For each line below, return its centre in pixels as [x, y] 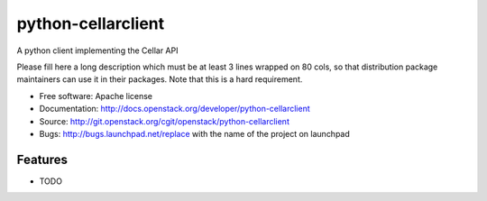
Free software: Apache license [96, 96]
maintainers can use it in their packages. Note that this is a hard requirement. [160, 79]
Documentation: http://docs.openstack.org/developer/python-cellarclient [175, 109]
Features [42, 159]
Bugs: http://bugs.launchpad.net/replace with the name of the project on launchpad [195, 133]
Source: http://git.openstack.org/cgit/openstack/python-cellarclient [165, 121]
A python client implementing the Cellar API [97, 50]
